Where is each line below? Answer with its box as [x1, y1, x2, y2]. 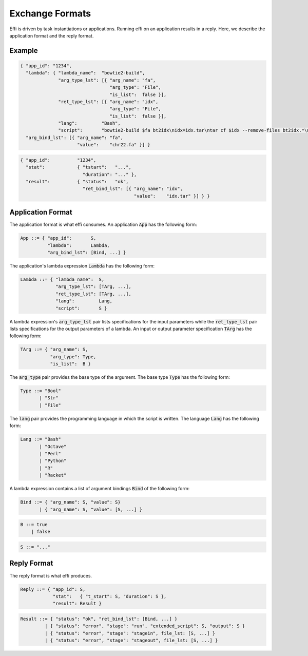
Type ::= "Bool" [20, 388, 62, 394]
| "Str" [39, 395, 59, 401]
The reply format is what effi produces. [9, 572, 92, 578]
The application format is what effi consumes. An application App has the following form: [9, 221, 197, 228]
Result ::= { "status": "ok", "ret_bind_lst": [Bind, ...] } [20, 616, 178, 622]
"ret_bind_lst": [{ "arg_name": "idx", [82, 186, 183, 192]
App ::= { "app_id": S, [20, 235, 97, 241]
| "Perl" [39, 451, 62, 456]
